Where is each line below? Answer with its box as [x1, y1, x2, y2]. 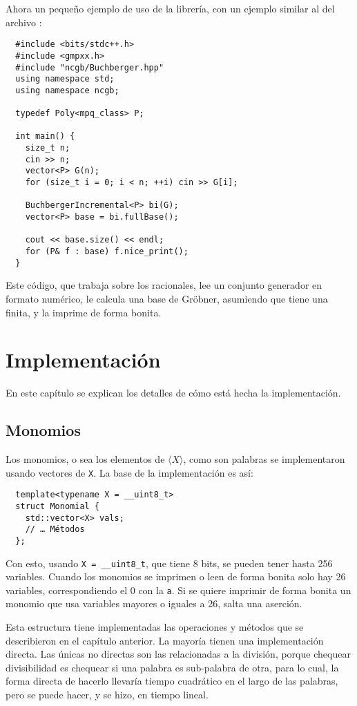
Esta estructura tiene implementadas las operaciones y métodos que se [6, 620, 304, 634]
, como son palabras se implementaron [183, 452, 345, 466]
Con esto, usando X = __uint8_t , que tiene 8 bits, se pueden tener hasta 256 [6, 555, 333, 570]
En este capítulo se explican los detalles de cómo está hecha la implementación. [6, 385, 341, 400]
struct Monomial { [15, 501, 100, 511]
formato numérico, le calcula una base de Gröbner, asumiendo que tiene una [6, 291, 328, 305]
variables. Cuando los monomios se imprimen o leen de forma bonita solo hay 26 [6, 569, 346, 584]
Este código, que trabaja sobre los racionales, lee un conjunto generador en [6, 278, 322, 292]
